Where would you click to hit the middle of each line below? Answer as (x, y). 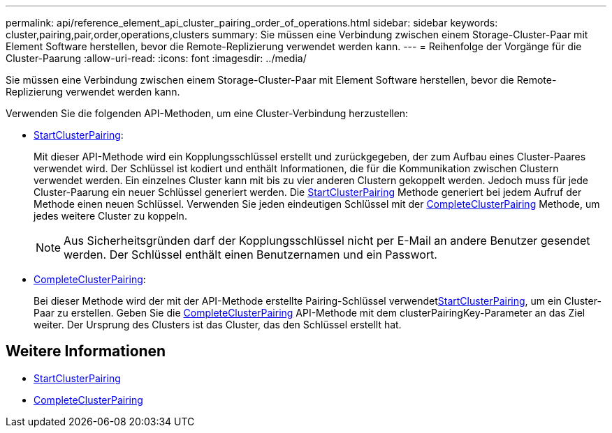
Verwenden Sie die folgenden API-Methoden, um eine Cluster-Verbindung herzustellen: (207, 113)
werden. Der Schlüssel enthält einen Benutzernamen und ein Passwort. (250, 255)
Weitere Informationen (86, 351)
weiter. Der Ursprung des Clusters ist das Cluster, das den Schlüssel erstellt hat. (218, 325)
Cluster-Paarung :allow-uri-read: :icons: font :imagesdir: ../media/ (156, 58)
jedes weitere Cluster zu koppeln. (110, 216)
